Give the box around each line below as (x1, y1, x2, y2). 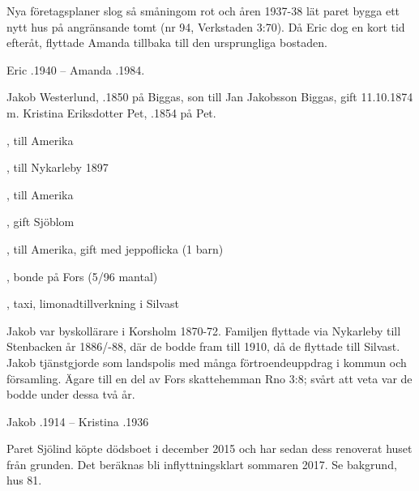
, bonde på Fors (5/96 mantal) (6, 267, 158, 284)
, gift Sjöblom (6, 213, 75, 230)
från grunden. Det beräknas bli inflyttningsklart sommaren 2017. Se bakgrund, (6, 455, 397, 472)
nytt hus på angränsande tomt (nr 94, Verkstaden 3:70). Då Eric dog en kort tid (6, 18, 405, 35)
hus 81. (6, 472, 42, 489)
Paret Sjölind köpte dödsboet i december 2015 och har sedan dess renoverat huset (6, 440, 413, 457)
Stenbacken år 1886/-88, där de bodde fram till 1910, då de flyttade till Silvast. (6, 338, 400, 355)
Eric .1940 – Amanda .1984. (6, 61, 145, 78)
